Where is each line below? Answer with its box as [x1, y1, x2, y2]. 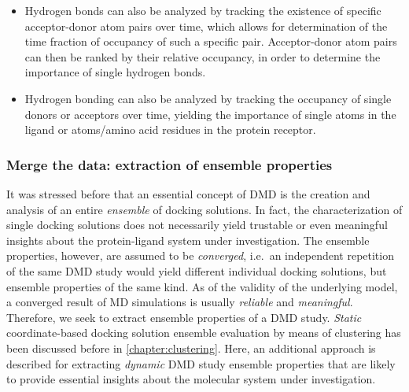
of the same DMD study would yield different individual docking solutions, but [6, 262, 387, 279]
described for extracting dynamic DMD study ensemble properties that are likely [6, 355, 396, 372]
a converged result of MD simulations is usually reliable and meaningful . [6, 294, 353, 310]
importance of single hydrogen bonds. [24, 64, 206, 80]
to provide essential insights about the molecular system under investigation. [6, 371, 376, 387]
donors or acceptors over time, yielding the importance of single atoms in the [24, 105, 396, 122]
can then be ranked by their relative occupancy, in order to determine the [24, 48, 381, 65]
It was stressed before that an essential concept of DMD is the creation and [6, 185, 370, 202]
